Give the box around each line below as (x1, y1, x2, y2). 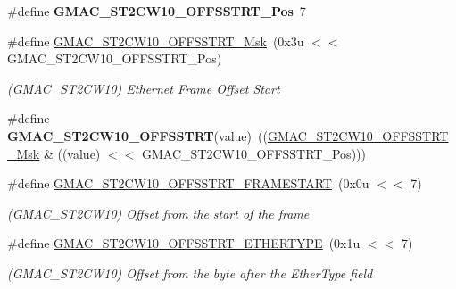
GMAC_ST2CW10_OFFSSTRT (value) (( (7, 126, 268, 144)
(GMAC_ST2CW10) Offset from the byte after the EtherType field (7, 263, 373, 282)
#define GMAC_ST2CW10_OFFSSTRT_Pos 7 (7, 2, 306, 20)
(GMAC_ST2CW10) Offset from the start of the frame (7, 203, 310, 222)
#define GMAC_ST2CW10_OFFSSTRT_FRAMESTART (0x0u (7, 174, 369, 193)
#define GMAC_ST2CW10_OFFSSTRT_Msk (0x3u (7, 31, 304, 50)
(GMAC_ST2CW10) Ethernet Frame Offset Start (7, 78, 280, 97)
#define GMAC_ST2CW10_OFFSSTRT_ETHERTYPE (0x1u (7, 234, 361, 252)
